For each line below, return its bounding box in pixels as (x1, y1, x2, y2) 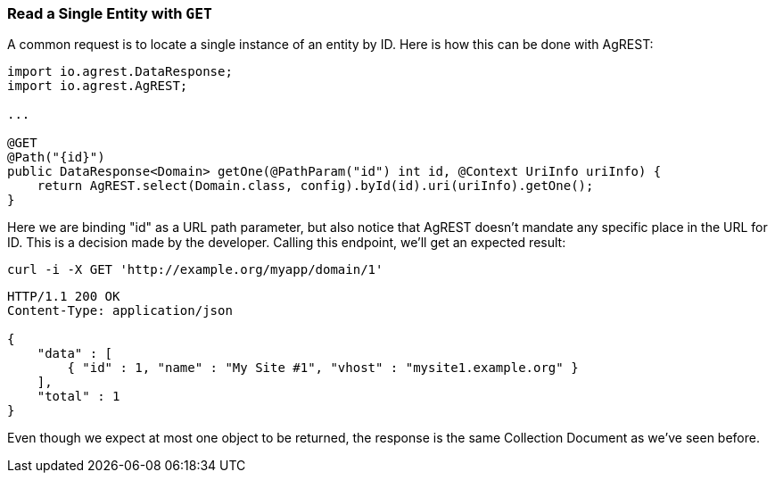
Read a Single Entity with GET (7, 4, 212, 22)
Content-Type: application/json (7, 303, 233, 319)
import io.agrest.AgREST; (7, 79, 188, 94)
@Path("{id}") (7, 150, 105, 165)
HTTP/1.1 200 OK (7, 289, 120, 304)
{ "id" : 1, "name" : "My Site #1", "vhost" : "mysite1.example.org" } (67, 360, 579, 376)
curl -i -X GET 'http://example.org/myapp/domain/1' (7, 262, 383, 277)
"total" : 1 (37, 389, 120, 404)
